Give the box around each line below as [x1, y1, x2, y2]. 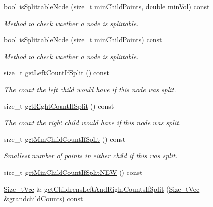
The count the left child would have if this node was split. [4, 84, 176, 94]
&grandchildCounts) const [4, 193, 83, 204]
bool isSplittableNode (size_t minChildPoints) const [4, 34, 162, 45]
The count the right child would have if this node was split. [4, 117, 181, 128]
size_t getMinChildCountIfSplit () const [4, 134, 126, 144]
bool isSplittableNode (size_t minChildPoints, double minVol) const [4, 1, 210, 11]
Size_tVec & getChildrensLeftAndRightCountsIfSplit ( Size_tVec [4, 183, 200, 194]
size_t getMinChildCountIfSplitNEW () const [4, 167, 143, 177]
